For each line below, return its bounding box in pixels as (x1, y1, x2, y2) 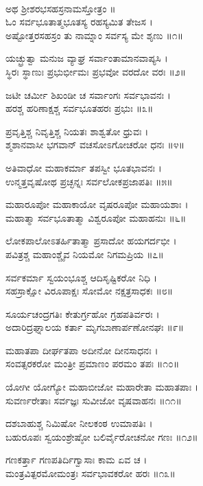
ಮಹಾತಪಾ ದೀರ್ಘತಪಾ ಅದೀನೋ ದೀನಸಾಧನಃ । (5, 343, 158, 357)
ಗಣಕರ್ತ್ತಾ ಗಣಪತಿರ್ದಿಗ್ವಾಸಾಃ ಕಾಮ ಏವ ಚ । (5, 452, 147, 467)
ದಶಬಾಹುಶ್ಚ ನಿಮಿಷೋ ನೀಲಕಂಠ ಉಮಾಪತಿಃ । (5, 416, 153, 430)
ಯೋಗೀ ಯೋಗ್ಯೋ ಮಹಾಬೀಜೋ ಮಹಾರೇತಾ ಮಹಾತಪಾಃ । (5, 380, 199, 394)
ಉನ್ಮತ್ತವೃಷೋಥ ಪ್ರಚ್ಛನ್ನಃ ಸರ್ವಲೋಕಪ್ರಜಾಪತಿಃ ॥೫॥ (5, 174, 173, 188)
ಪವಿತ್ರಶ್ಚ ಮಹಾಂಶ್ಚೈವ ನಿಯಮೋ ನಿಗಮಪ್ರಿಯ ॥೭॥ (5, 246, 164, 261)
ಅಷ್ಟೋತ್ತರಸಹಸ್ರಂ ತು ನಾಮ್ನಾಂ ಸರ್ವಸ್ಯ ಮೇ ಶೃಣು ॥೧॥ (5, 27, 184, 42)
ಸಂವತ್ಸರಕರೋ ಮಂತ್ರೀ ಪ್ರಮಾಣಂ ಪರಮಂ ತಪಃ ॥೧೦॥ (5, 356, 180, 371)
